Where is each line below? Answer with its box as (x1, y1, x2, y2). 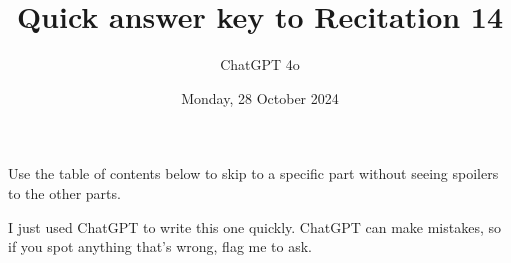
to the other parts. (8, 182, 121, 203)
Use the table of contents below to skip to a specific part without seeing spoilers (8, 163, 499, 184)
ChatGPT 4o (220, 54, 300, 75)
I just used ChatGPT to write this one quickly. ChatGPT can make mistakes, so (8, 216, 501, 237)
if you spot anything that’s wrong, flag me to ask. (8, 236, 313, 257)
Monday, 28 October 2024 (181, 87, 339, 108)
